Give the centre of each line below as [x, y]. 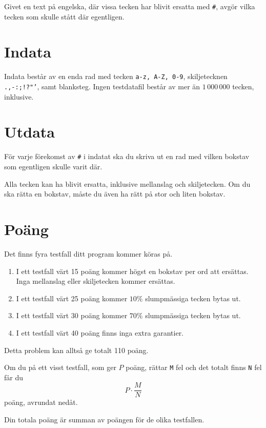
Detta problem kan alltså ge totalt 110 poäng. [76, 350]
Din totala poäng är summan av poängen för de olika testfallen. [104, 420]
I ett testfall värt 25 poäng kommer [72, 298]
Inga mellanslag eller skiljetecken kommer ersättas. [96, 281]
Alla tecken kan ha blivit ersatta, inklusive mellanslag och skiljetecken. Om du [127, 183]
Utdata [30, 132]
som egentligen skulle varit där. [53, 167]
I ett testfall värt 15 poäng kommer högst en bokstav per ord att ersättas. [132, 271]
